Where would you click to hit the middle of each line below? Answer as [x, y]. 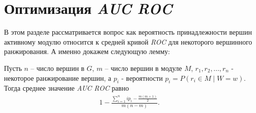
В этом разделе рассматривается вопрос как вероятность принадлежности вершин [128, 32]
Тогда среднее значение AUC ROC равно [66, 88]
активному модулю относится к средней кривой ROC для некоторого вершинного [128, 41]
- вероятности [142, 78]
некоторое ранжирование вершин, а [58, 78]
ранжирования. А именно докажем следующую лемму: [87, 51]
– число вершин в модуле [143, 68]
